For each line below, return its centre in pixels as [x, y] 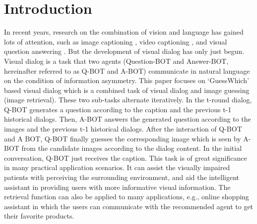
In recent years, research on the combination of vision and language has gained [124, 32]
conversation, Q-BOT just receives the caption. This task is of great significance [126, 157]
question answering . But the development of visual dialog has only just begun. [124, 51]
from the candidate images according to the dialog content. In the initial [132, 148]
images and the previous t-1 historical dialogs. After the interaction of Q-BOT [123, 129]
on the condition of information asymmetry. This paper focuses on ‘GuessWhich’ [127, 80]
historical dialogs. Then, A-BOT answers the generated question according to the [128, 119]
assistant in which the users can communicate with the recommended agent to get [129, 206]
